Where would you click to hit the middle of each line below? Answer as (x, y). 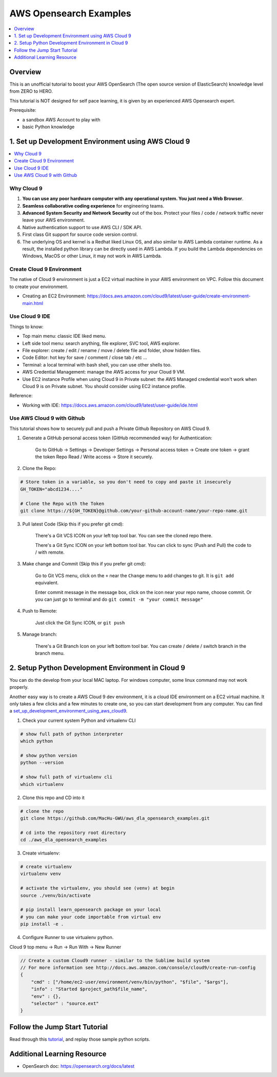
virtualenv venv (41, 874)
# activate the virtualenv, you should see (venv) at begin (97, 888)
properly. (19, 687)
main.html (33, 303)
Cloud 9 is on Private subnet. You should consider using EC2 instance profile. (104, 386)
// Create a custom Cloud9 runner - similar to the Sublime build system (115, 960)
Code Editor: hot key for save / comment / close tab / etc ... (85, 358)
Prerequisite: (23, 110)
